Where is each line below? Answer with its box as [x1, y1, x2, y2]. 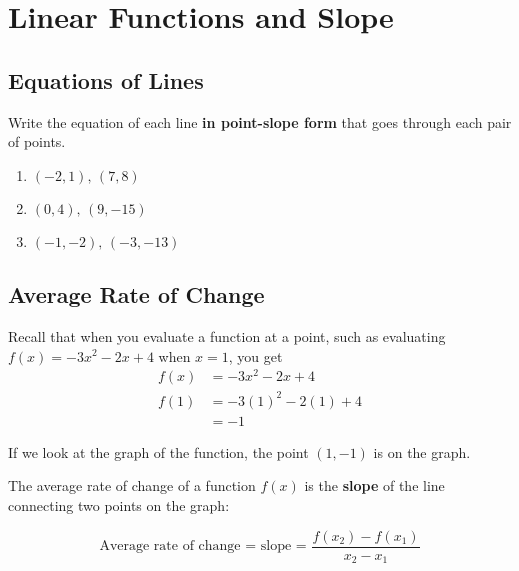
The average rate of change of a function [8, 475, 256, 496]
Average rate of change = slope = [99, 539, 307, 554]
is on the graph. [373, 441, 471, 462]
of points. [8, 131, 66, 152]
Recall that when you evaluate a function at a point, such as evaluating [8, 325, 446, 346]
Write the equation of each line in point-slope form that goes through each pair [8, 111, 512, 132]
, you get [228, 345, 283, 366]
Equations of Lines [8, 64, 204, 95]
